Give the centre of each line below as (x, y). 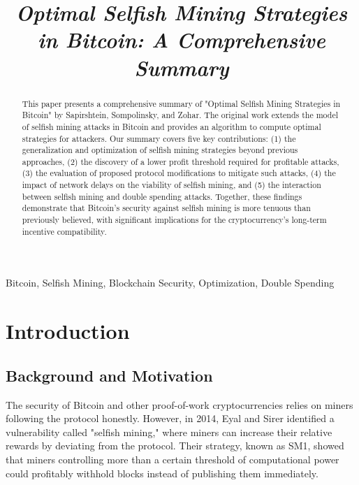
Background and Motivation (109, 375)
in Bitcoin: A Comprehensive (182, 40)
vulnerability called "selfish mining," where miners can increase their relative (169, 432)
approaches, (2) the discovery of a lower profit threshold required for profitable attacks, (181, 161)
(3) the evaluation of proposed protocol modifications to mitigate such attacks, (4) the (179, 173)
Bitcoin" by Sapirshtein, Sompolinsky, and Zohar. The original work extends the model (180, 115)
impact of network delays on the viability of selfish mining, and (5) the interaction (171, 185)
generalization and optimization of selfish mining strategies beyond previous (160, 150)
